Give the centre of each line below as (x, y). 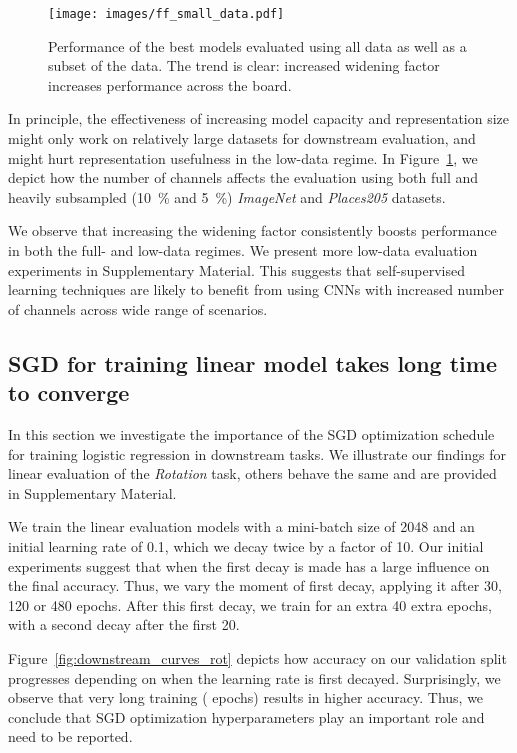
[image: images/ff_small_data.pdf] (166, 14)
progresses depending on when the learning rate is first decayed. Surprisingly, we (254, 677)
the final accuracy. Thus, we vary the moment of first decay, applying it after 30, (255, 585)
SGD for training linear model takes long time (252, 362)
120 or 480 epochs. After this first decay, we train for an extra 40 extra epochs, (250, 604)
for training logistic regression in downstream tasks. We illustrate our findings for (257, 453)
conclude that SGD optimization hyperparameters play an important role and (246, 716)
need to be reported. (70, 736)
